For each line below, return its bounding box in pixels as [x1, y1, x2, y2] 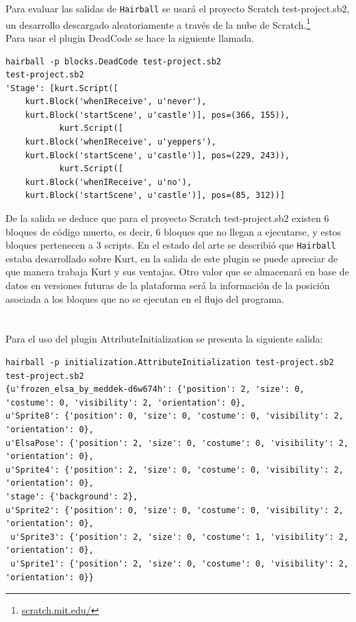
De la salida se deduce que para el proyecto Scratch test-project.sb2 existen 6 [5, 211, 329, 225]
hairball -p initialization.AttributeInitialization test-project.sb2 [5, 358, 334, 368]
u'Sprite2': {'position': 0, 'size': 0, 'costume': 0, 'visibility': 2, [5, 505, 344, 515]
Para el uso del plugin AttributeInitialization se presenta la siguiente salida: [5, 332, 323, 346]
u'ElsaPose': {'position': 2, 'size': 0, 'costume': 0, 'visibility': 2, [5, 438, 349, 448]
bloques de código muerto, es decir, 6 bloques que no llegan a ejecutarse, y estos [5, 224, 342, 238]
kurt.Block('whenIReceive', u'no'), [25, 177, 192, 187]
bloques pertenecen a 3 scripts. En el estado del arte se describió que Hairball [5, 238, 336, 252]
